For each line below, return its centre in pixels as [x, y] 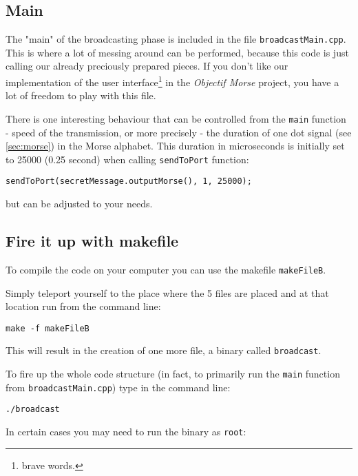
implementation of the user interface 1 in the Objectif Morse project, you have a [172, 81]
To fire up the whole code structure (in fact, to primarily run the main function [173, 373]
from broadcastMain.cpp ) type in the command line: [118, 387]
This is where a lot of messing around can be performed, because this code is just [177, 52]
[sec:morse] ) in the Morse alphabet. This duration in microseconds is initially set [175, 146]
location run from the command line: [83, 306]
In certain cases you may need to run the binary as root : [126, 431]
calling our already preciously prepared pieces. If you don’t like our [147, 66]
